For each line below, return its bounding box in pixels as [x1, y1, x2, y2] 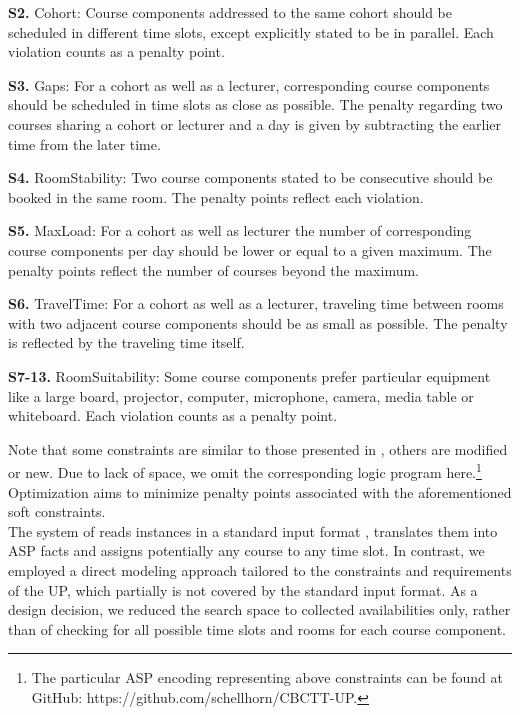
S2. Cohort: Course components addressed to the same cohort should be [8, 2, 453, 22]
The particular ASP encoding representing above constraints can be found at [31, 667, 504, 688]
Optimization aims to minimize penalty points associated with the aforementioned [8, 481, 512, 502]
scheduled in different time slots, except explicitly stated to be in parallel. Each [8, 21, 494, 42]
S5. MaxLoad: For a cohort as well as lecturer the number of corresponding [8, 220, 472, 241]
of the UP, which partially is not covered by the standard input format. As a [8, 579, 478, 600]
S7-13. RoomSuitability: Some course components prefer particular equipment [8, 365, 491, 386]
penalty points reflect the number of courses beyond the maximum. [8, 259, 420, 280]
